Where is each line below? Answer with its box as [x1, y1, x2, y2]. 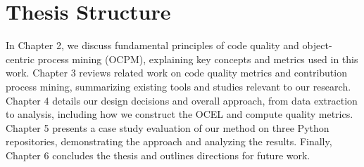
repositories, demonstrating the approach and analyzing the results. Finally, [6, 134, 332, 149]
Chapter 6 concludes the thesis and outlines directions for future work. [6, 147, 310, 162]
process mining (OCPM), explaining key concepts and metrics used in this [37, 51, 358, 66]
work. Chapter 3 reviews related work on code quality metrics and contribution [6, 65, 347, 80]
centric [6, 51, 34, 66]
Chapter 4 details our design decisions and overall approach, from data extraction [6, 93, 358, 107]
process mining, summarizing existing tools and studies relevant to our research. [6, 79, 351, 93]
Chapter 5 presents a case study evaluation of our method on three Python [6, 120, 330, 135]
